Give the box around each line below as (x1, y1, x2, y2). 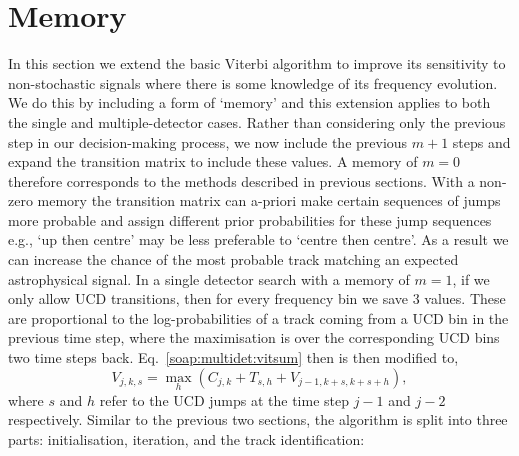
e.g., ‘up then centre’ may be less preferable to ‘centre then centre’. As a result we (8, 229, 509, 250)
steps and (452, 131, 511, 152)
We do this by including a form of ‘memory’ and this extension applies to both (8, 92, 491, 113)
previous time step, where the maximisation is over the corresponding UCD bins (8, 327, 500, 348)
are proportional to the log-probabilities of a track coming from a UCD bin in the (8, 307, 509, 328)
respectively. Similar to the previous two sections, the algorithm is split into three (8, 409, 508, 430)
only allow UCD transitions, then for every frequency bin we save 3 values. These (8, 288, 506, 309)
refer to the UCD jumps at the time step (99, 389, 350, 410)
